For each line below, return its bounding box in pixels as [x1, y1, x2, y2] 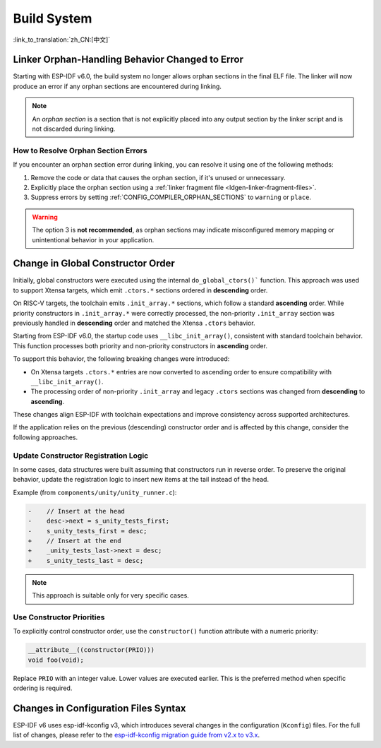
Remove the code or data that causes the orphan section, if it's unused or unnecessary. [30, 173, 286, 182]
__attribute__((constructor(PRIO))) [28, 646, 155, 654]
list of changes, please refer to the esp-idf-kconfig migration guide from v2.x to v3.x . [13, 731, 260, 740]
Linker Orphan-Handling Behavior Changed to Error [13, 54, 243, 66]
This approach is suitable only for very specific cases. [32, 591, 190, 600]
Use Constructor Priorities [13, 612, 105, 622]
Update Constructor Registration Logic [13, 451, 149, 461]
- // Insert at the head [28, 507, 125, 515]
